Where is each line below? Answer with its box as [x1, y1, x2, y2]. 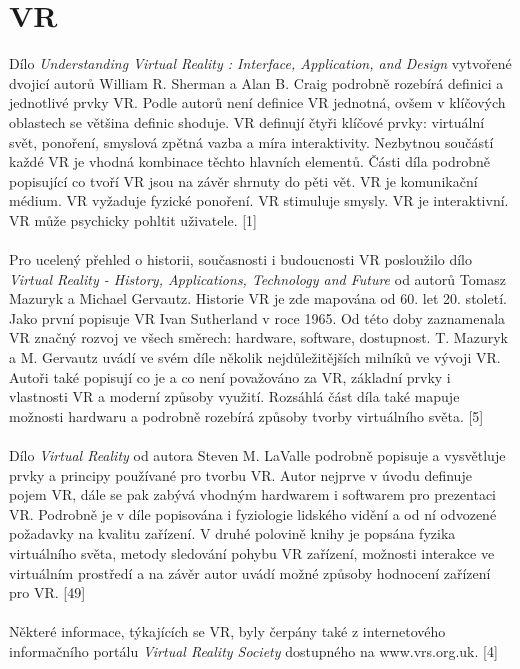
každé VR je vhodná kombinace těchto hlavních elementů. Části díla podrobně [9, 151, 490, 172]
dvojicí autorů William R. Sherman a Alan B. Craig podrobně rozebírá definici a [9, 72, 504, 93]
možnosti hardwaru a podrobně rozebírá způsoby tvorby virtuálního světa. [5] [9, 405, 484, 426]
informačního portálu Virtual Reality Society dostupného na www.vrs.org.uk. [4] [9, 640, 498, 661]
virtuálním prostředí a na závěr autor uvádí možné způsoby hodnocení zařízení [9, 562, 491, 583]
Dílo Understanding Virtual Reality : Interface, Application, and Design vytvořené [9, 53, 512, 74]
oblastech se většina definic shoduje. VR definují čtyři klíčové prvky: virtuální [9, 111, 485, 132]
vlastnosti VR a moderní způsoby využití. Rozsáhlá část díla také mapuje [9, 386, 460, 407]
